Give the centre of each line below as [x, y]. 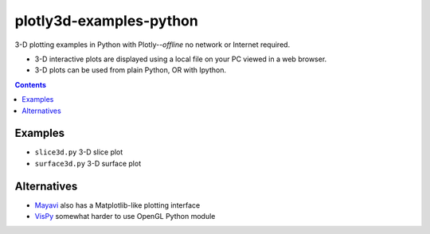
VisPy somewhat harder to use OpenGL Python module [125, 216]
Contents [31, 84]
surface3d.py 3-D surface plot [88, 163]
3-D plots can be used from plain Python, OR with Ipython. [131, 70]
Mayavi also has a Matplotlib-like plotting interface [117, 205]
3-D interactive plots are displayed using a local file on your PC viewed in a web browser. [181, 59]
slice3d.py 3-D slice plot [79, 152]
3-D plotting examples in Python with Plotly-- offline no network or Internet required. [152, 45]
